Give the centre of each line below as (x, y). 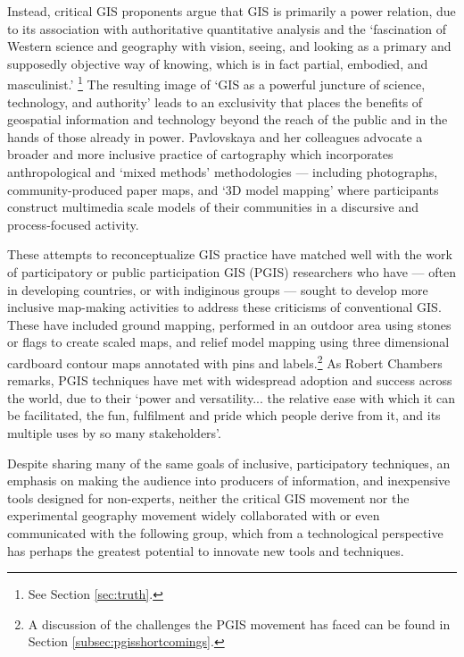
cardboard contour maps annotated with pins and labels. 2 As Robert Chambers (225, 361)
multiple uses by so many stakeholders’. (114, 432)
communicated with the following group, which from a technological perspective (225, 532)
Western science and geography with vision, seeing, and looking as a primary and (229, 46)
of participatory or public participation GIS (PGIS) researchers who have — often (232, 271)
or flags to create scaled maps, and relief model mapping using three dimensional (228, 342)
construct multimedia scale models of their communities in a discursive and (213, 207)
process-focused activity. (73, 224)
